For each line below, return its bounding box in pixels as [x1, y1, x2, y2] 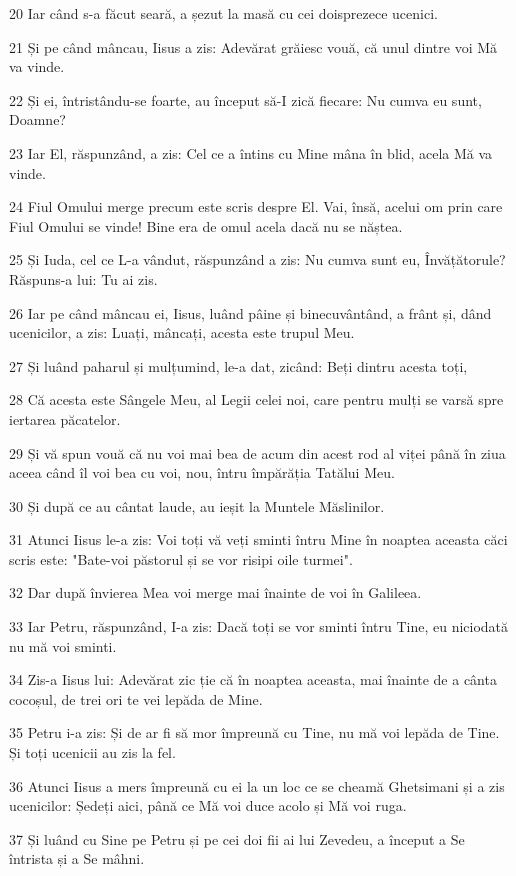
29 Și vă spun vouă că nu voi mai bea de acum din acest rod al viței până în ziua [9, 442, 506, 463]
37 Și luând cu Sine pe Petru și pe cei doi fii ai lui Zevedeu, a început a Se [9, 828, 465, 849]
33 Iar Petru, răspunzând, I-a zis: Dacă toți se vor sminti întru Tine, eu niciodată [9, 616, 509, 637]
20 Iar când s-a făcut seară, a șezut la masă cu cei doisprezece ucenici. [9, 3, 438, 23]
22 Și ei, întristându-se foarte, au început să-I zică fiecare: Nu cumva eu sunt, [9, 89, 482, 110]
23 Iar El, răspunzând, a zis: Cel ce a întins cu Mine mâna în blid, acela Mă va [9, 142, 493, 163]
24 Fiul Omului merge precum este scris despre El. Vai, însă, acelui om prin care [9, 196, 503, 217]
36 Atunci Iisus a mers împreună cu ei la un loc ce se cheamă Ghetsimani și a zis [9, 775, 505, 796]
